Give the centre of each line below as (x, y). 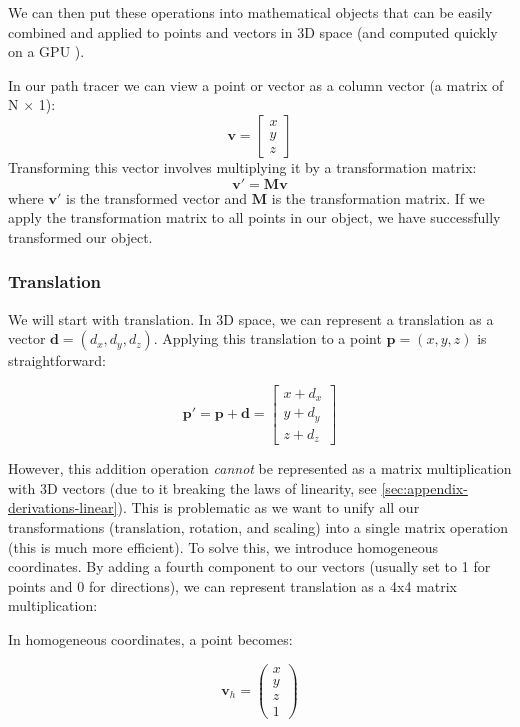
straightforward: (57, 360)
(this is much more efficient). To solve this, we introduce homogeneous (223, 546)
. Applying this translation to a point (267, 338)
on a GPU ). (46, 51)
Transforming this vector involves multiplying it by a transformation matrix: (242, 166)
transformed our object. (80, 236)
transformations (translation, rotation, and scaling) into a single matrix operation (258, 527)
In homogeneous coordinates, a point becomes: (150, 638)
